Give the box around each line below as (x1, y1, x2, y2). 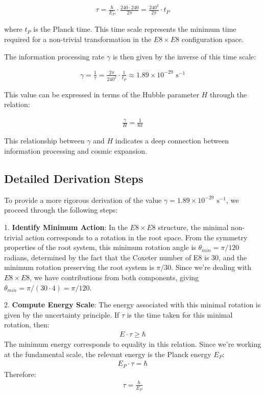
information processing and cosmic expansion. (4, 145, 148, 156)
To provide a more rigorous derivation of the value (4, 194, 162, 205)
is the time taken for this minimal (127, 309, 233, 320)
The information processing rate (4, 51, 105, 61)
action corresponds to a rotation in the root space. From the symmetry (25, 232, 248, 242)
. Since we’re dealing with (171, 262, 252, 273)
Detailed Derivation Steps (4, 171, 143, 186)
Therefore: (4, 368, 36, 379)
